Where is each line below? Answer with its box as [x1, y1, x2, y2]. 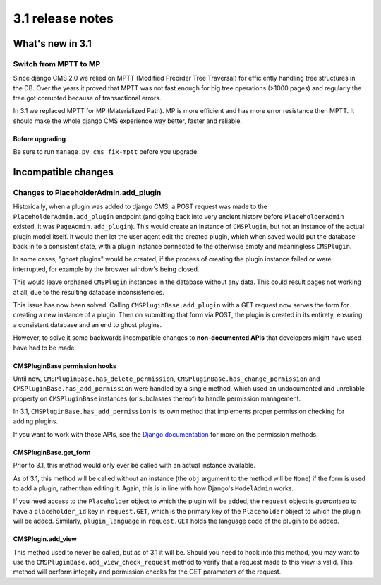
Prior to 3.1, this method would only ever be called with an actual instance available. [13, 461, 256, 470]
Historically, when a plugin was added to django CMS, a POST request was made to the [13, 202, 267, 211]
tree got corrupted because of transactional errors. [13, 94, 162, 102]
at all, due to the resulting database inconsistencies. [13, 288, 165, 296]
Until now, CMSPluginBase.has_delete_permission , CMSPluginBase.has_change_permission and [13, 374, 320, 383]
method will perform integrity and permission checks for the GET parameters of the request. [13, 567, 282, 576]
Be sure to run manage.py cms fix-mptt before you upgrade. [13, 148, 199, 156]
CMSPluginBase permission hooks [13, 361, 116, 370]
